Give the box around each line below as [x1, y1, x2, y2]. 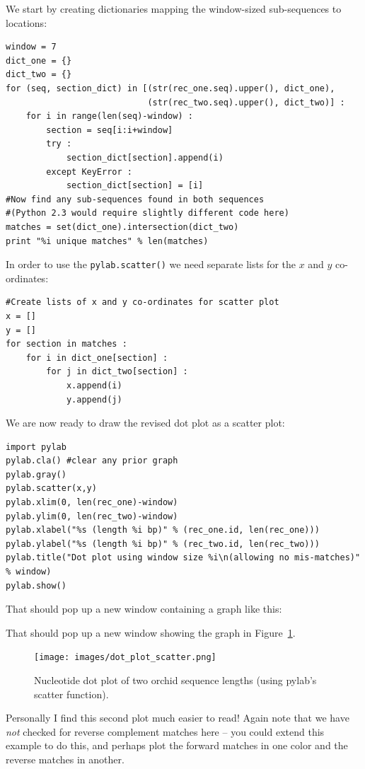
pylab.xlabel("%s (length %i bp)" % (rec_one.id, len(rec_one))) [6, 525, 320, 536]
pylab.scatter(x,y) [6, 483, 97, 494]
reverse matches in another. [6, 752, 124, 767]
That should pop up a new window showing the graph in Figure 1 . [6, 625, 296, 640]
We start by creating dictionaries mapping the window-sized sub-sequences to [6, 1, 342, 16]
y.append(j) [66, 394, 122, 405]
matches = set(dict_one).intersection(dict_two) [6, 221, 239, 232]
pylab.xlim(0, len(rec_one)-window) [6, 497, 178, 508]
